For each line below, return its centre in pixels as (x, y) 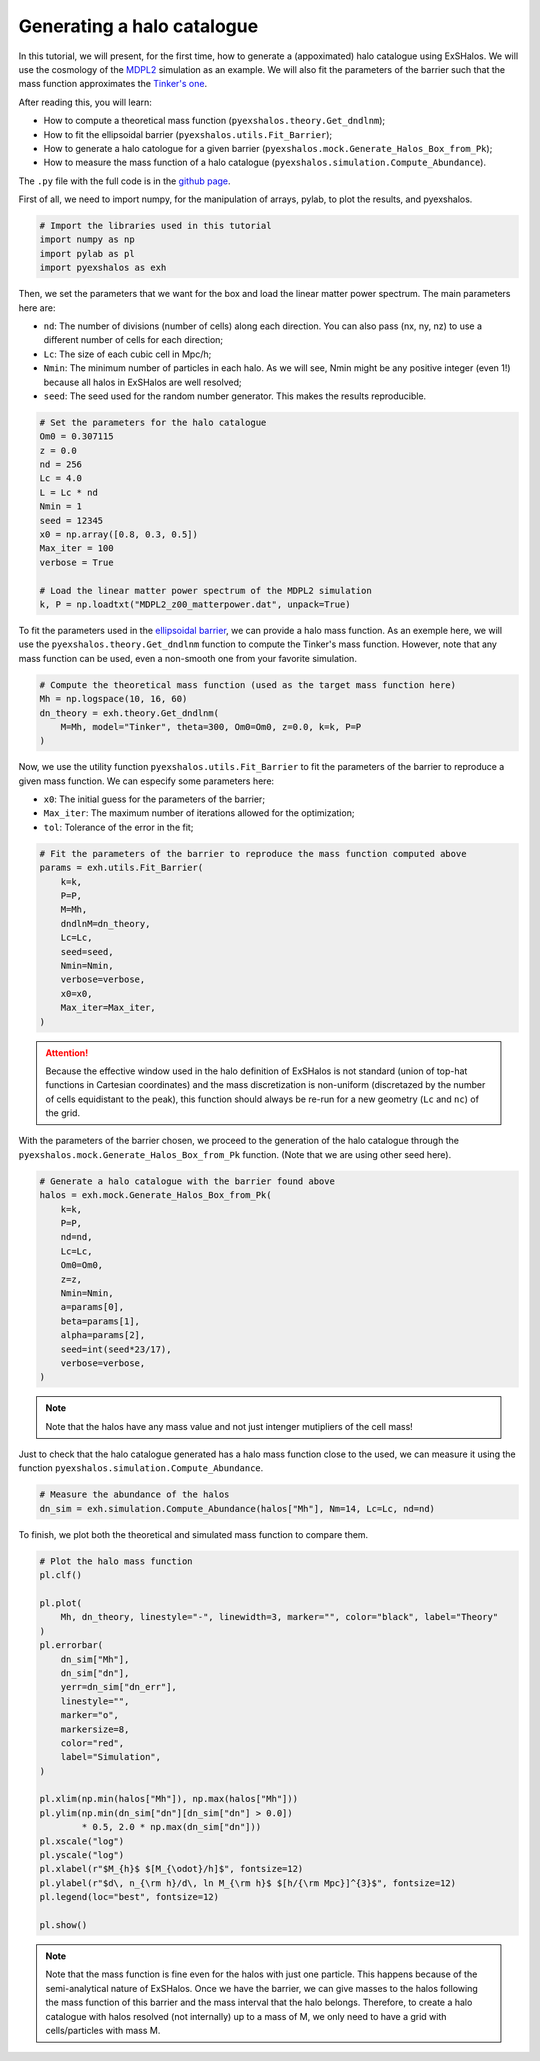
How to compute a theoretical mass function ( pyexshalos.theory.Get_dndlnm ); (214, 121)
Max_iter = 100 (76, 548)
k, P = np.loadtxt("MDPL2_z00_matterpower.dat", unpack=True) (195, 604)
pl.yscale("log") (82, 1855)
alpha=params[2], (103, 1335)
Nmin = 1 (61, 506)
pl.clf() (61, 1575)
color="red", (92, 1743)
